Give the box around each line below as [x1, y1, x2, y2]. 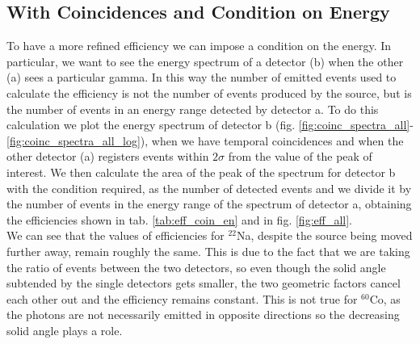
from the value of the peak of [228, 148, 372, 165]
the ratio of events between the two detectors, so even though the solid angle [6, 258, 386, 275]
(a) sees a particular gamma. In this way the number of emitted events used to [6, 69, 397, 86]
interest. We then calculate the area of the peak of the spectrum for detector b [6, 163, 396, 180]
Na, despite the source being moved [236, 227, 413, 244]
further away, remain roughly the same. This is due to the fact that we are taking [6, 242, 410, 259]
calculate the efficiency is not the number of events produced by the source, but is [6, 84, 412, 101]
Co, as [369, 290, 401, 307]
